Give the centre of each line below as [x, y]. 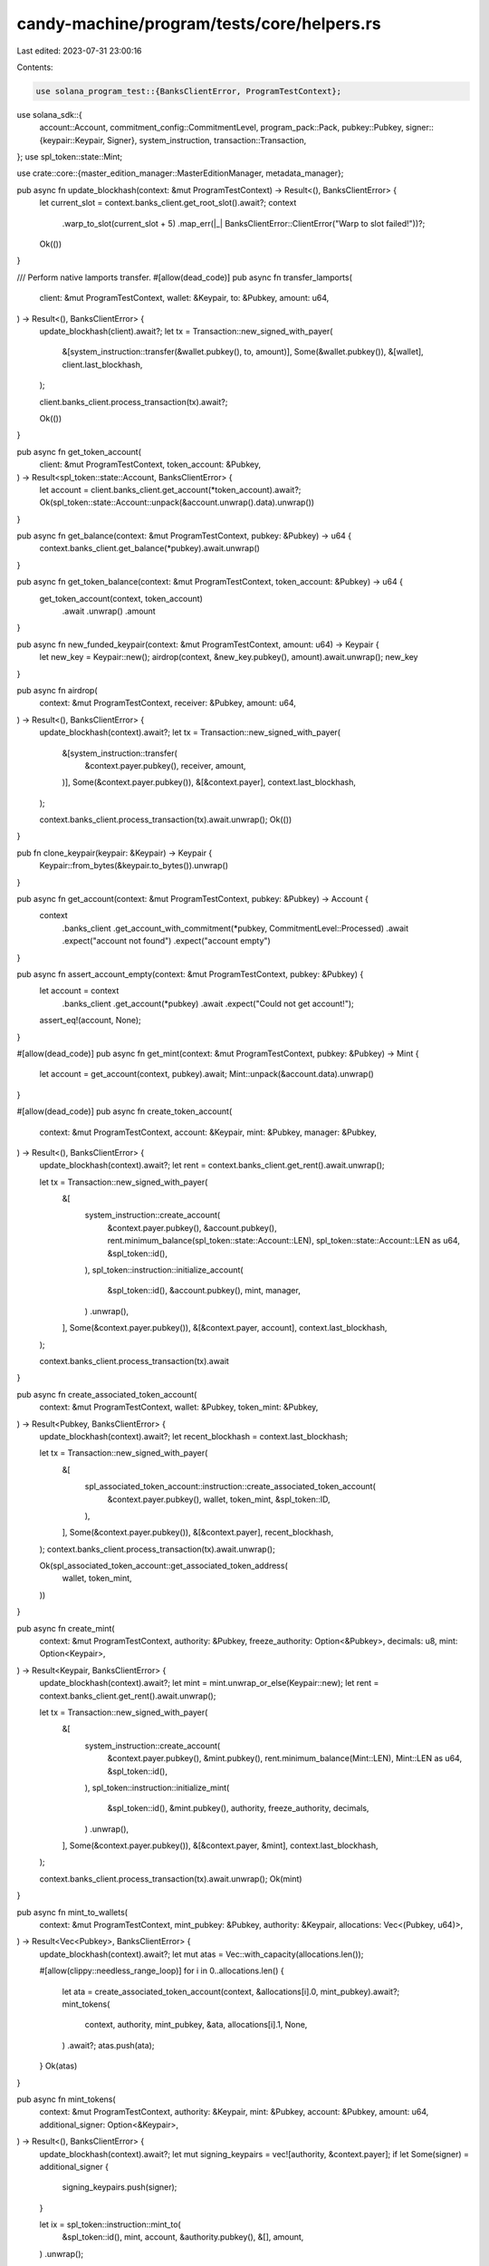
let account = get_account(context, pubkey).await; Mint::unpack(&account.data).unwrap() [207, 1074]
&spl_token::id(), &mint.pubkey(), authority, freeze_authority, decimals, [238, 1808]
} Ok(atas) [58, 2066]
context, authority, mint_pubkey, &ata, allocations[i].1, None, [196, 2025]
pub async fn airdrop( [58, 690]
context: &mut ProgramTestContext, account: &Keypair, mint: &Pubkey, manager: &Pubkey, [208, 1132]
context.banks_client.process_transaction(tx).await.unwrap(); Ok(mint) [171, 1879]
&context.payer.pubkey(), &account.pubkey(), [192, 1227]
